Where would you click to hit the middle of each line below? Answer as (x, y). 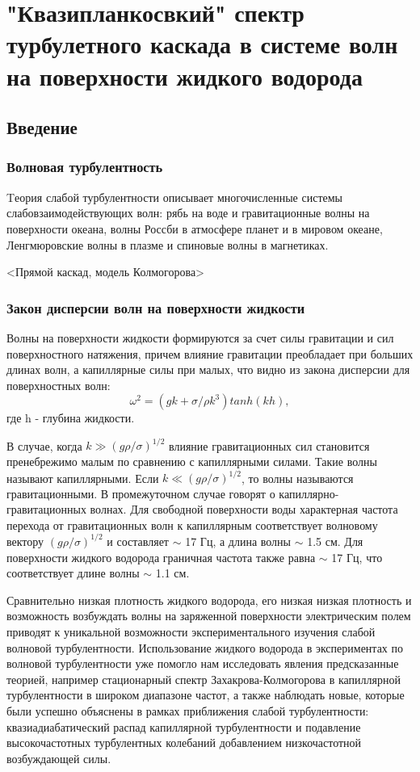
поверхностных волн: (59, 385)
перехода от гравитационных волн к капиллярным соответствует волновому (192, 524)
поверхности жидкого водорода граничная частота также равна (161, 557)
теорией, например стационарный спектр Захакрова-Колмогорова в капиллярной (204, 679)
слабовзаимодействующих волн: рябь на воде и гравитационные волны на (188, 213)
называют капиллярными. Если (83, 478)
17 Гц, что (357, 557)
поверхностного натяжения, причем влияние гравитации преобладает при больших (210, 353)
